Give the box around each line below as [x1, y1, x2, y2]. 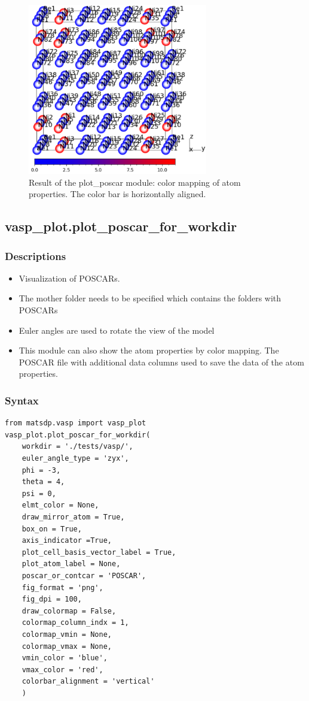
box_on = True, [22, 524, 82, 533]
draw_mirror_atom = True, [22, 513, 125, 521]
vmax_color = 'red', [22, 665, 103, 674]
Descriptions [5, 248, 66, 263]
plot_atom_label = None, [22, 560, 121, 569]
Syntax [5, 392, 39, 407]
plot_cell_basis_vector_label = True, [22, 548, 176, 557]
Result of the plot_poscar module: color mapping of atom [29, 176, 241, 188]
